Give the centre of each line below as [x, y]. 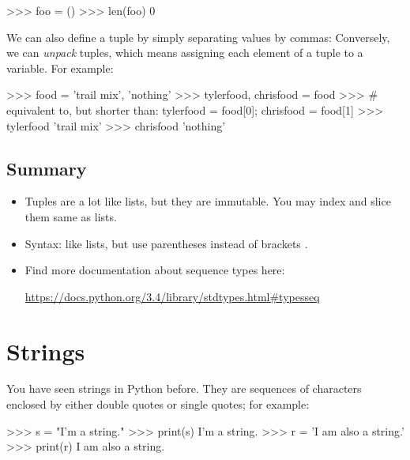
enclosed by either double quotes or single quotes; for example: [158, 404]
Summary [47, 168]
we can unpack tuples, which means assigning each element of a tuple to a [185, 53]
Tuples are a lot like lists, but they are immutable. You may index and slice [208, 201]
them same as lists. [71, 216]
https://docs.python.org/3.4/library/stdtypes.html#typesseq [172, 296]
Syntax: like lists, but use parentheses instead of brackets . [166, 243]
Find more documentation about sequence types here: [155, 270]
